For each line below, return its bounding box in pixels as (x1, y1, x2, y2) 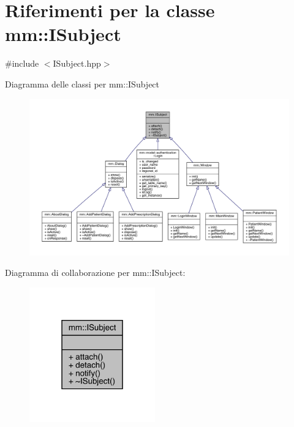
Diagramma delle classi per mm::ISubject (5, 77, 160, 90)
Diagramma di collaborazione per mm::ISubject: (5, 266, 186, 279)
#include (5, 57, 39, 70)
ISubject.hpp (53, 57, 101, 70)
